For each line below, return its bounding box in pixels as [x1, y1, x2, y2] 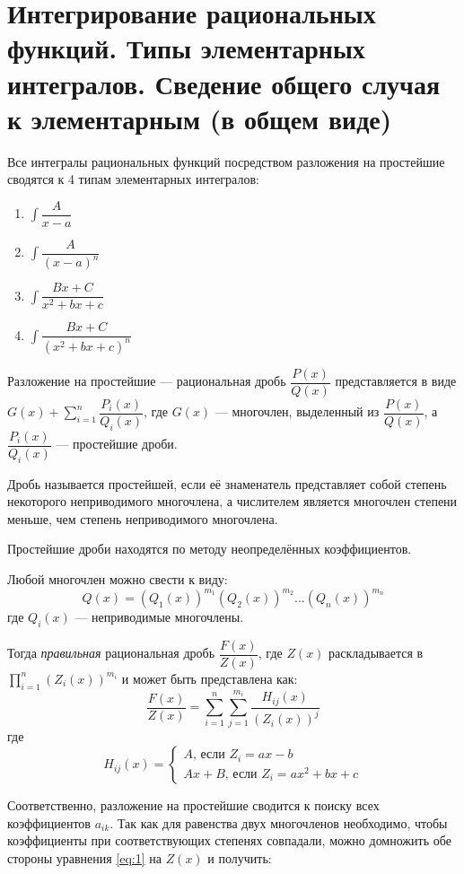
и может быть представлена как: [121, 669, 298, 687]
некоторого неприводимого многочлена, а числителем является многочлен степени [7, 492, 458, 511]
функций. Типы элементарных [7, 30, 365, 66]
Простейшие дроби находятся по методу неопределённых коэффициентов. [7, 539, 412, 558]
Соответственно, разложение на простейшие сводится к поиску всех [7, 796, 380, 815]
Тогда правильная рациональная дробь [7, 643, 215, 662]
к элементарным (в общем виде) [7, 100, 392, 136]
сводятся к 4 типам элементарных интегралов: [7, 170, 259, 188]
